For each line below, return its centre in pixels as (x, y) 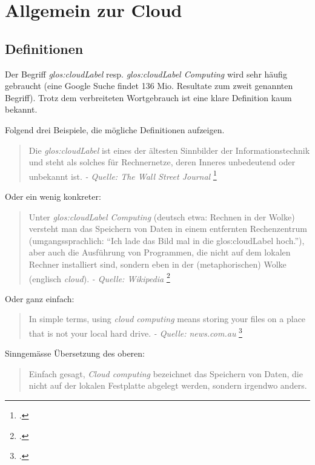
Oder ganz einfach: (40, 298)
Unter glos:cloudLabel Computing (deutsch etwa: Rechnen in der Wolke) (162, 216)
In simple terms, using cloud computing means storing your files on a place (167, 319)
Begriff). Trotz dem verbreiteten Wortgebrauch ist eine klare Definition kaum (148, 97)
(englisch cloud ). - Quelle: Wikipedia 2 (99, 277)
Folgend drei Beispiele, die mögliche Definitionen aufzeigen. (115, 129)
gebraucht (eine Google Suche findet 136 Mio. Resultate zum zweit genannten (149, 86)
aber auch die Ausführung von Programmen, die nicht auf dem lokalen (160, 252)
